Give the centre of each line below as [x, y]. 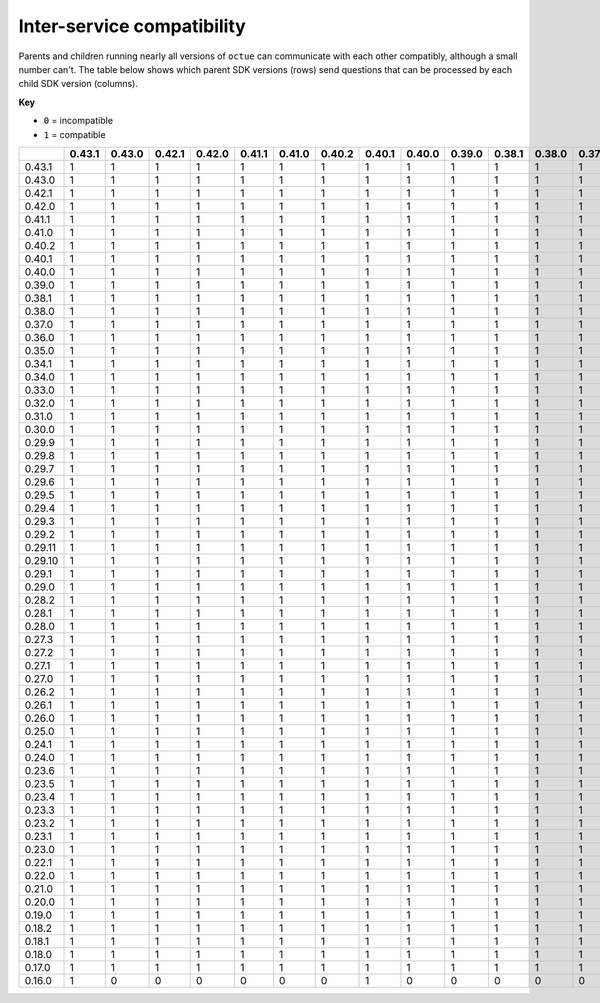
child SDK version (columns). [78, 84]
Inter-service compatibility [132, 26]
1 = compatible [74, 134]
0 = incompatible [78, 121]
